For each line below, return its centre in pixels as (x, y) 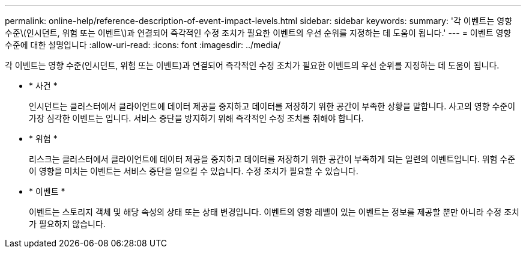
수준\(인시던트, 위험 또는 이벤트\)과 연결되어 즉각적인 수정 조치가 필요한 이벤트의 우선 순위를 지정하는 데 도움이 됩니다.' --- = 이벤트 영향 (258, 33)
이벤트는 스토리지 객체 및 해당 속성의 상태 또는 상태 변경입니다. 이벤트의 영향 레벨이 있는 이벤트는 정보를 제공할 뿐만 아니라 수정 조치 (274, 212)
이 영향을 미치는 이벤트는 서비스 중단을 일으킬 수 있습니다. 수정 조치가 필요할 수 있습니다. (194, 171)
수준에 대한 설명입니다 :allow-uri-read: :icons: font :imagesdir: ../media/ (143, 45)
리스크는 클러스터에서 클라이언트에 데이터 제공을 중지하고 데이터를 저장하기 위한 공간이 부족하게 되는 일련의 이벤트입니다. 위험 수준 (272, 159)
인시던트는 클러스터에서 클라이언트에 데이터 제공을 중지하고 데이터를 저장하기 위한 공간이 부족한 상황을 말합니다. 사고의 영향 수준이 (272, 106)
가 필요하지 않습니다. (67, 224)
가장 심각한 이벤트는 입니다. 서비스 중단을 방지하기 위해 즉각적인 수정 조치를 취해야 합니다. (196, 118)
